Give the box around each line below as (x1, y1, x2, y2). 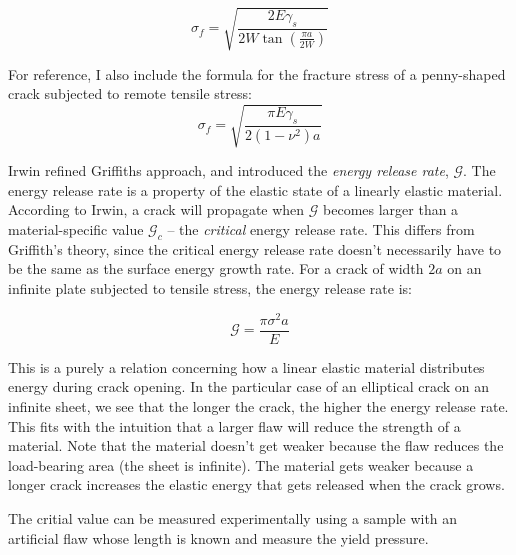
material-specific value (8, 219, 144, 240)
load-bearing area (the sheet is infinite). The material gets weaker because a (8, 454, 474, 475)
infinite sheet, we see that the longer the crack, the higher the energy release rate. (8, 395, 509, 416)
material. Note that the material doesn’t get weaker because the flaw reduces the (8, 435, 504, 456)
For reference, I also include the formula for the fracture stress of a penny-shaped (8, 63, 506, 84)
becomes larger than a (323, 199, 459, 220)
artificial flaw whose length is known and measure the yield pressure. (8, 527, 429, 548)
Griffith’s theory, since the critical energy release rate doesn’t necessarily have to (8, 238, 502, 259)
